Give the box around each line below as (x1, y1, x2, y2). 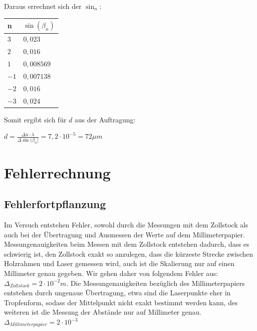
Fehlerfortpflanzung (4, 196, 106, 212)
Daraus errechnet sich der (4, 1, 82, 11)
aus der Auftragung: (74, 114, 136, 124)
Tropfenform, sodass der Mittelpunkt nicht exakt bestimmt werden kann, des (4, 297, 238, 307)
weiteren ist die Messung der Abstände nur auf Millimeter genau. (4, 307, 202, 317)
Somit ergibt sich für (4, 114, 67, 124)
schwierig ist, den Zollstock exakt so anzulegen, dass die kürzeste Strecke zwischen (4, 248, 254, 259)
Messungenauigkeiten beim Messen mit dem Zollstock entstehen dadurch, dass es (4, 239, 250, 249)
